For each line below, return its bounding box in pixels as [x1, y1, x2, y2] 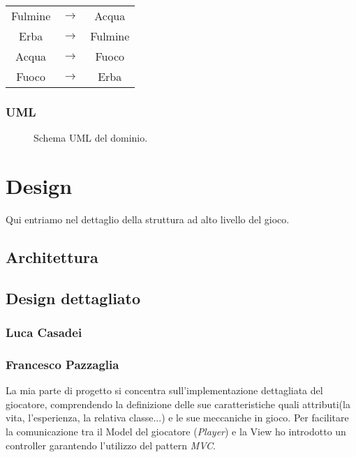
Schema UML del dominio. [34, 130, 148, 145]
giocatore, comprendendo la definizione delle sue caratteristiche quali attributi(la [6, 396, 350, 411]
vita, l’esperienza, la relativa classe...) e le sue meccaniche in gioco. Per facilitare [6, 410, 349, 425]
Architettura [6, 246, 98, 267]
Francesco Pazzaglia [6, 355, 119, 373]
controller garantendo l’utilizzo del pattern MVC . [6, 437, 216, 452]
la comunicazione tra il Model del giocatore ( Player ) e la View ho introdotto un [6, 424, 346, 438]
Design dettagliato [6, 287, 141, 308]
